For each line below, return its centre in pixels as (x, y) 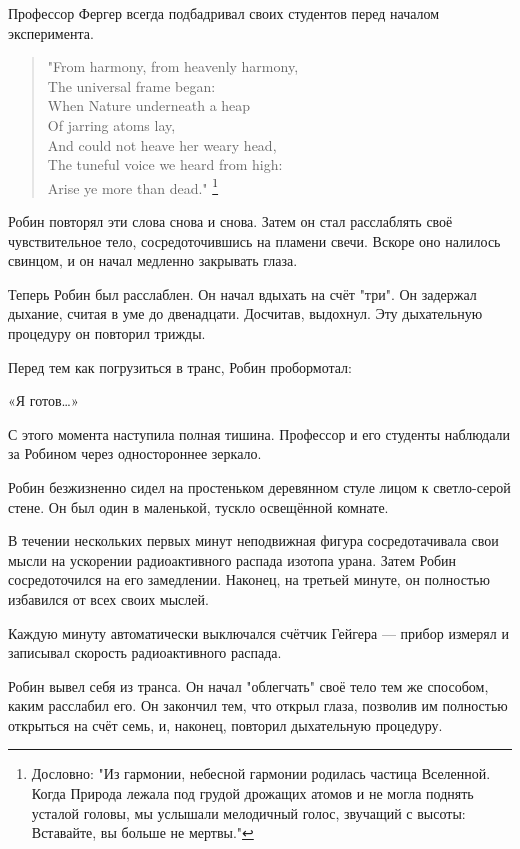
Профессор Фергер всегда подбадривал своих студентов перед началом (224, 13)
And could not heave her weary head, (162, 144)
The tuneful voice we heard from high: (165, 164)
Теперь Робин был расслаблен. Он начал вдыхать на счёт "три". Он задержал (242, 293)
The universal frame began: (131, 85)
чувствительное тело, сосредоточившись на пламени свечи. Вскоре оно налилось (254, 240)
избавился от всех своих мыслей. (108, 598)
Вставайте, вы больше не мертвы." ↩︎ (142, 832)
